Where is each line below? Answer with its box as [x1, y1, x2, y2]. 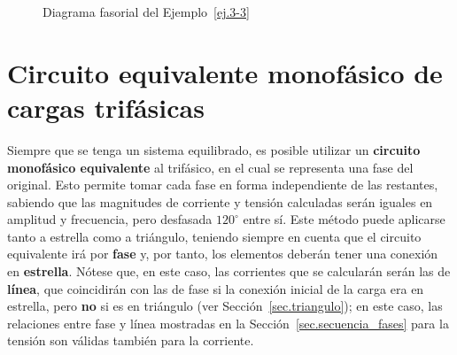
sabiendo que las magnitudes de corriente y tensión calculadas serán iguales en [7, 192, 433, 211]
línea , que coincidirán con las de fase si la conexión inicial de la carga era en [7, 279, 424, 297]
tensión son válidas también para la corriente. [7, 331, 254, 350]
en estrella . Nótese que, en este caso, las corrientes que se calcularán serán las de [7, 262, 451, 281]
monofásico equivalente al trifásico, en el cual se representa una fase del [7, 158, 414, 176]
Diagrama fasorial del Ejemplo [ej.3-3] [43, 3, 250, 20]
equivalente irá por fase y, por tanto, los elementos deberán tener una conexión [7, 244, 438, 263]
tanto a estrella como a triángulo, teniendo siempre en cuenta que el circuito [7, 227, 422, 245]
